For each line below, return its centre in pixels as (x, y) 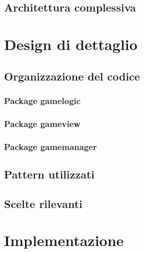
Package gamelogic (42, 100)
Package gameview (42, 123)
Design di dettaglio (71, 44)
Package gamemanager (50, 146)
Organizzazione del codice (72, 76)
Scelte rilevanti (43, 203)
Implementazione (64, 240)
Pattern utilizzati (49, 174)
